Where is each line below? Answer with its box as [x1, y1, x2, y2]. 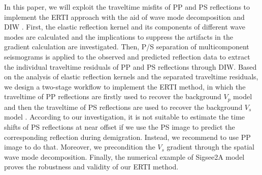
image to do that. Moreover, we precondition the [4, 141, 155, 152]
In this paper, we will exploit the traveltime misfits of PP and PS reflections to [4, 2, 250, 12]
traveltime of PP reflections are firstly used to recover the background [4, 91, 221, 102]
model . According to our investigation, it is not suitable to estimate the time [4, 111, 245, 122]
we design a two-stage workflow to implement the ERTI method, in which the [4, 81, 246, 92]
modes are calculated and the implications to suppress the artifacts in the [4, 31, 233, 42]
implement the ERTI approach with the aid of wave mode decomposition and [4, 11, 245, 22]
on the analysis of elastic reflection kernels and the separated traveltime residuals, [4, 71, 258, 82]
